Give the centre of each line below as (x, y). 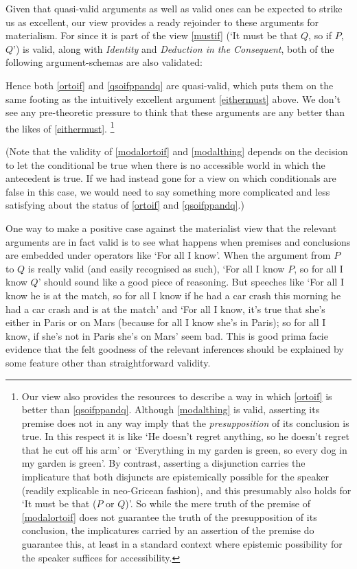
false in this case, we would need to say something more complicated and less (168, 191)
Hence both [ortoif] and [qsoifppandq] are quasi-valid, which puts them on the (170, 85)
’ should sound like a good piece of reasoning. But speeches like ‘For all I (191, 282)
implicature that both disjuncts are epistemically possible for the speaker (175, 477)
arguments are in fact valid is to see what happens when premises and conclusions (178, 241)
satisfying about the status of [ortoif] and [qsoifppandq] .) (125, 205)
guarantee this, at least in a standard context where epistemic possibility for (182, 544)
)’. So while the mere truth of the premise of (218, 503)
